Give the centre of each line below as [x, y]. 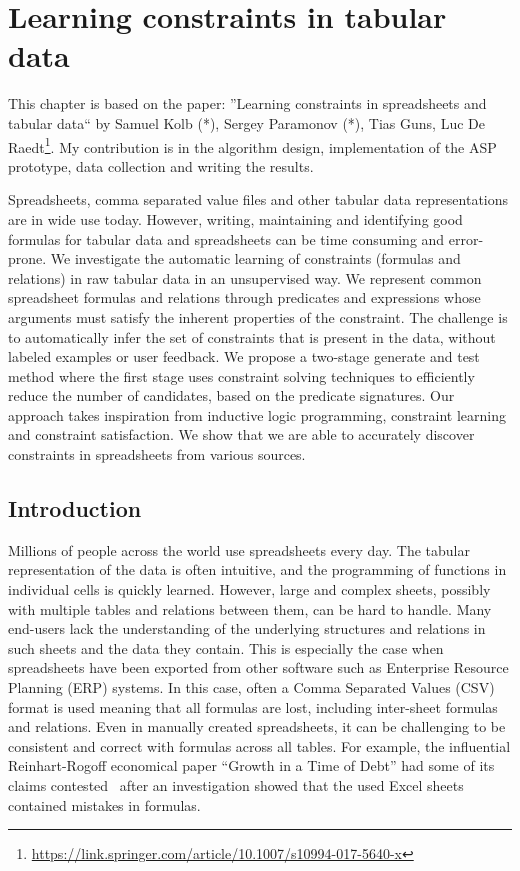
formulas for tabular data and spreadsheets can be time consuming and [226, 238]
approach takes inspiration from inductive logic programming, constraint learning [257, 414]
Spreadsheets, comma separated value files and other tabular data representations [258, 199]
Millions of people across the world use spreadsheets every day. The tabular [239, 549]
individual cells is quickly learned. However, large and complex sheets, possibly [249, 589]
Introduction [75, 508]
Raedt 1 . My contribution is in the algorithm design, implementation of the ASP [252, 145]
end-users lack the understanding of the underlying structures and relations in [247, 628]
